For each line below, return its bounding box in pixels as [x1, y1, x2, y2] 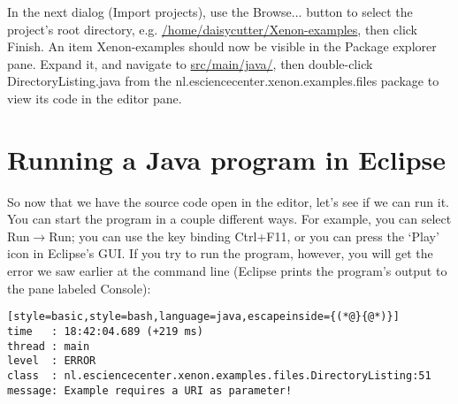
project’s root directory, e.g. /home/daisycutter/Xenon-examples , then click [7, 19, 417, 38]
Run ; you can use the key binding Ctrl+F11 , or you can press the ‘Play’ [49, 226, 439, 245]
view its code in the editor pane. [7, 88, 182, 107]
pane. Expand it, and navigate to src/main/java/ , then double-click [7, 54, 373, 72]
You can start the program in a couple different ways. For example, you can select [7, 210, 452, 228]
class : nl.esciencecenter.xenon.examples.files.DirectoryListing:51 [7, 369, 431, 382]
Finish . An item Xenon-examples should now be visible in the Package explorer [7, 37, 437, 56]
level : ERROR [7, 354, 96, 368]
